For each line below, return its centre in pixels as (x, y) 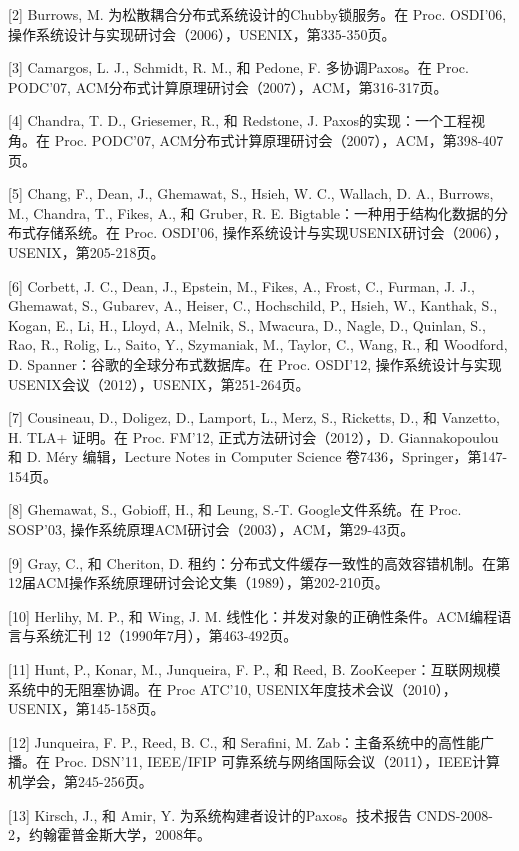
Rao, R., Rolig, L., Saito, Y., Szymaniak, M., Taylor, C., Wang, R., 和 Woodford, (258, 344)
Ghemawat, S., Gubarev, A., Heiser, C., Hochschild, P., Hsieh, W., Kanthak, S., (253, 305)
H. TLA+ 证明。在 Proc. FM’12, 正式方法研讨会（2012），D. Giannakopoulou (253, 436)
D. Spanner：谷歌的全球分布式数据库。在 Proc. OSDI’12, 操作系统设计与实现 (255, 363)
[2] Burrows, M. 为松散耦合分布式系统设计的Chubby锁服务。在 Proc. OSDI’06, (257, 14)
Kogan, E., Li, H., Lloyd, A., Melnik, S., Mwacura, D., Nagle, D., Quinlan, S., (247, 324)
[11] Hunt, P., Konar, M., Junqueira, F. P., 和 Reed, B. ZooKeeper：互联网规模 (254, 669)
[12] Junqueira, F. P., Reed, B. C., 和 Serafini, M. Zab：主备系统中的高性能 (244, 741)
